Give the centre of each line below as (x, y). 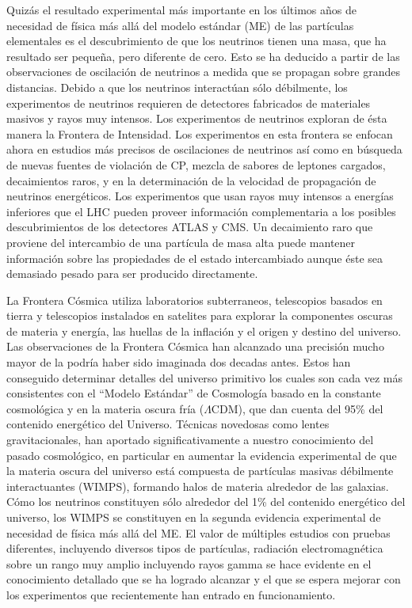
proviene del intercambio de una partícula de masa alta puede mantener (181, 242)
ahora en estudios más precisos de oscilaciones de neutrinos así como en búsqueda (204, 149)
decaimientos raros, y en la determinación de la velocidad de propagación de (191, 180)
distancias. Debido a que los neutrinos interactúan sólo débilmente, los (177, 87)
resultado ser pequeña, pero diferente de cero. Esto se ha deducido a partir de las (203, 56)
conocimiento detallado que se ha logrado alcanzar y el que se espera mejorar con (204, 579)
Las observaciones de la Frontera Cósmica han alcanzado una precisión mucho (195, 346)
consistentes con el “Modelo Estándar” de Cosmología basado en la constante (194, 393)
